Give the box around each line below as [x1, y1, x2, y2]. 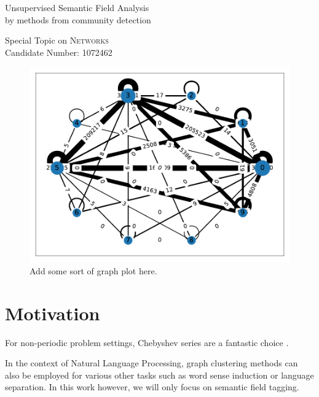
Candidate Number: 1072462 [5, 45, 112, 58]
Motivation [5, 300, 100, 325]
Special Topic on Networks [5, 34, 109, 47]
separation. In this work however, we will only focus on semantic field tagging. [5, 380, 299, 393]
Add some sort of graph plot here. [30, 264, 157, 277]
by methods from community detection [5, 13, 151, 26]
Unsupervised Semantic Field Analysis [5, 1, 149, 13]
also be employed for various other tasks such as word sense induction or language [5, 368, 314, 381]
